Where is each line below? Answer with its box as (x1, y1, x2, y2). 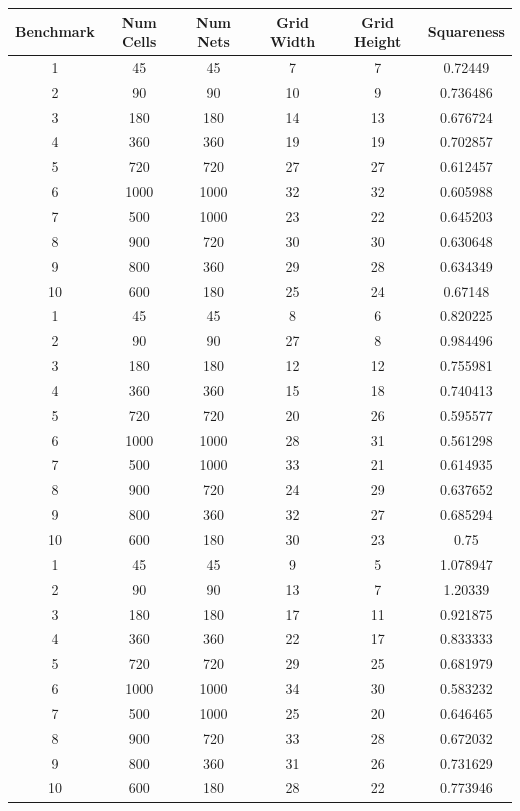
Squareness (427, 21, 505, 42)
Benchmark (15, 21, 95, 42)
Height (354, 31, 402, 52)
